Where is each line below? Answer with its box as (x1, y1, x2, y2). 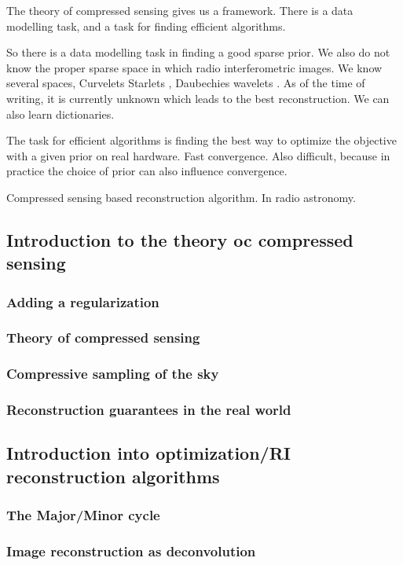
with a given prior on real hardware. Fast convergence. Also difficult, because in (6, 147, 390, 163)
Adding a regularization (6, 292, 159, 311)
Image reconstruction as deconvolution (6, 541, 256, 561)
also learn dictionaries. (6, 105, 115, 122)
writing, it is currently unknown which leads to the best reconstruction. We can (6, 90, 390, 106)
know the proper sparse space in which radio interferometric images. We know (6, 59, 383, 75)
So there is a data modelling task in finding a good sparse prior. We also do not (6, 44, 390, 61)
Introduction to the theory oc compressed (6, 227, 354, 251)
